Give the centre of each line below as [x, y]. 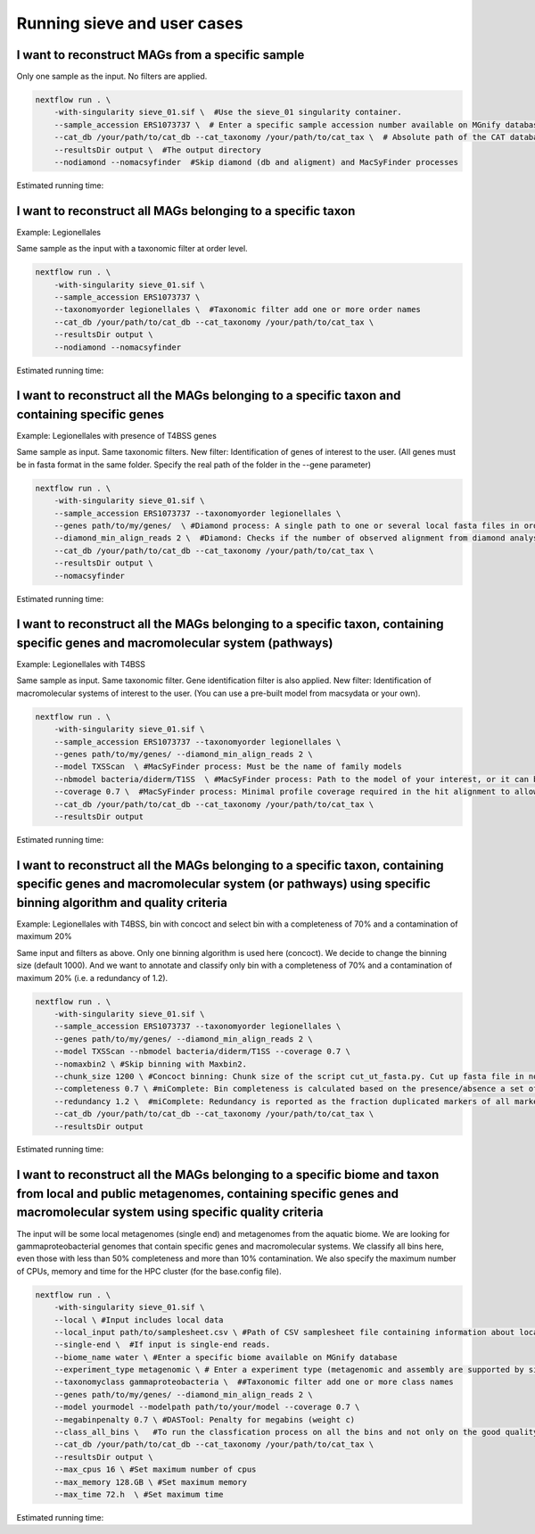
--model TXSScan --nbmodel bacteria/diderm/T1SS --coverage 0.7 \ [202, 1052]
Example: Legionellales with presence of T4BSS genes [117, 436]
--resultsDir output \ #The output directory [158, 150]
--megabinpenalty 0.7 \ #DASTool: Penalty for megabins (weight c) [205, 1419]
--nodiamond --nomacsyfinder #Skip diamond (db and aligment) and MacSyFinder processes [256, 162]
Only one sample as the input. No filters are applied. [112, 77]
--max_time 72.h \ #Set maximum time [139, 1494]
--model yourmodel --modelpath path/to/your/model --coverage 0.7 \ [207, 1407]
